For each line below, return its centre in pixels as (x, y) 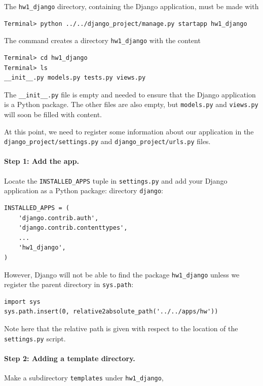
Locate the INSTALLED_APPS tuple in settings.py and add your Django (116, 180)
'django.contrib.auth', (59, 218)
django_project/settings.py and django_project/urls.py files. (107, 141)
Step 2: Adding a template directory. (70, 358)
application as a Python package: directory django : (84, 190)
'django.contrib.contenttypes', (73, 228)
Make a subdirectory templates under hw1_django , (84, 378)
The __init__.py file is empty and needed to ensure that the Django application (130, 94)
